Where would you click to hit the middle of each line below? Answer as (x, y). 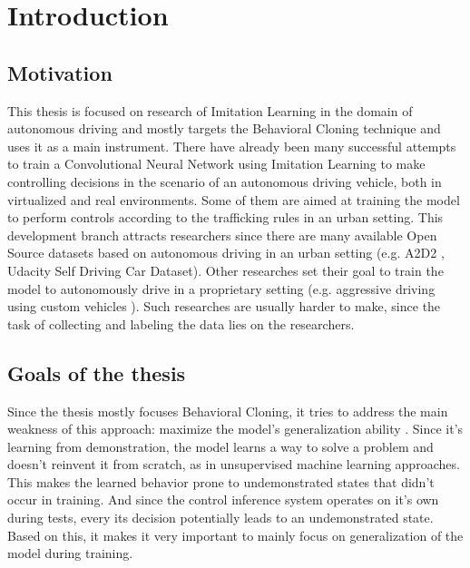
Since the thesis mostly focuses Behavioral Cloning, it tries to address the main (228, 411)
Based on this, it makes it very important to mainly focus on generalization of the (235, 535)
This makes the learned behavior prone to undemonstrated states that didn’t (221, 481)
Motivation (60, 72)
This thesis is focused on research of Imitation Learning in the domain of (210, 110)
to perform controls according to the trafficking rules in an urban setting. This (225, 217)
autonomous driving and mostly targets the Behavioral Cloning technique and (224, 128)
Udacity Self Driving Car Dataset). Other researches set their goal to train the (225, 270)
